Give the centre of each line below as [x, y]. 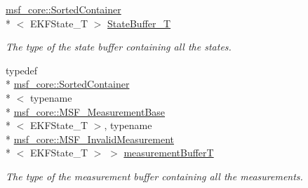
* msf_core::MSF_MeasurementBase [86, 111]
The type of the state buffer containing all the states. [119, 47]
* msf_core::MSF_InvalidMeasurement [90, 139]
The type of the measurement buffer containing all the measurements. [154, 176]
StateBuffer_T [139, 23]
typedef [22, 70]
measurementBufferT [169, 153]
